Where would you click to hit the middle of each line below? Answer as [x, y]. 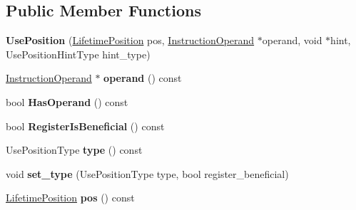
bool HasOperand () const [67, 101]
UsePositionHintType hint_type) [78, 54]
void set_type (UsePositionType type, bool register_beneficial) [147, 173]
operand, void [292, 40]
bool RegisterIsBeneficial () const [85, 126]
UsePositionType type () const [74, 150]
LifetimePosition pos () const [70, 198]
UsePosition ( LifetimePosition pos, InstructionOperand [130, 40]
